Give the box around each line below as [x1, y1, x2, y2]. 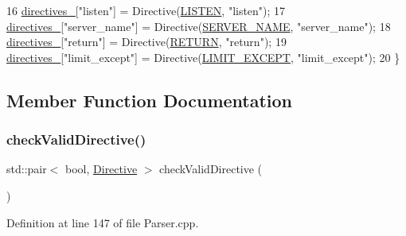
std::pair [6, 161, 47, 177]
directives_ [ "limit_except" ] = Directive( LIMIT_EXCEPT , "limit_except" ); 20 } [6, 48, 400, 65]
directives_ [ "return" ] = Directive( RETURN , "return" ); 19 [6, 33, 287, 50]
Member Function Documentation [6, 87, 293, 112]
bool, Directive [65, 161, 138, 177]
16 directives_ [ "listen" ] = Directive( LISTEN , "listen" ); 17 [6, 2, 286, 18]
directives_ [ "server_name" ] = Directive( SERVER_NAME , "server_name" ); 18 [6, 17, 391, 34]
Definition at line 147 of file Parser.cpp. [6, 214, 199, 230]
